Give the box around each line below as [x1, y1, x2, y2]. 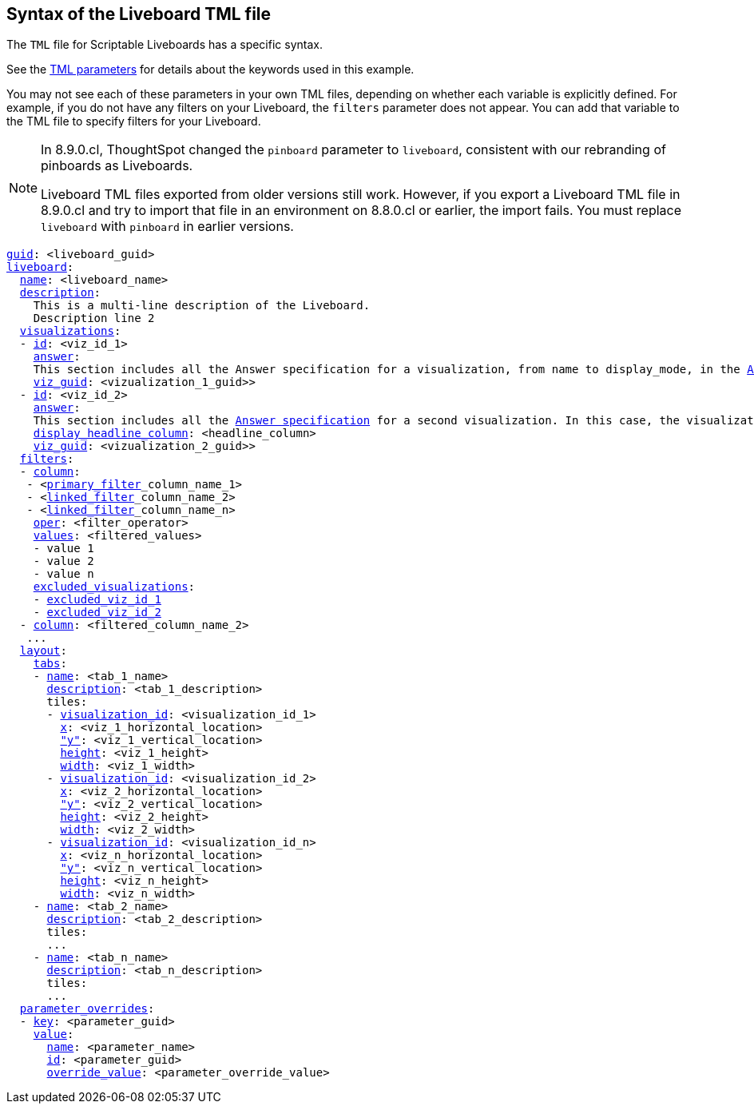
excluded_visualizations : [33, 580, 196, 594]
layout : [19, 644, 67, 658]
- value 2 [33, 555, 94, 568]
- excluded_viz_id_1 [33, 593, 161, 607]
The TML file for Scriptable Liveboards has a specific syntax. [6, 38, 323, 52]
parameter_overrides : [19, 1002, 155, 1016]
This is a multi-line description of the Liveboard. [33, 299, 371, 312]
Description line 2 [33, 312, 155, 325]
